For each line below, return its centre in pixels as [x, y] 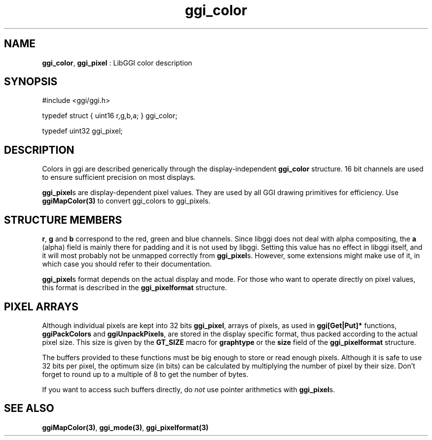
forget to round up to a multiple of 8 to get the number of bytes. [145, 374]
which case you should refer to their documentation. [127, 264]
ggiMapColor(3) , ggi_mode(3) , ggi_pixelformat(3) [125, 427]
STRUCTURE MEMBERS [63, 220]
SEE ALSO [29, 408]
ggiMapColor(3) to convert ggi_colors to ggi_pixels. [126, 201]
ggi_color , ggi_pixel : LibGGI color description [117, 63]
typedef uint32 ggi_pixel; [82, 131]
